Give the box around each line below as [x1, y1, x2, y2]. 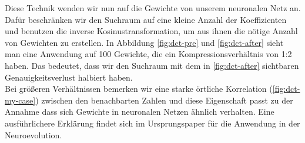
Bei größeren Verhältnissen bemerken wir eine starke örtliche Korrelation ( [5, 82, 273, 95]
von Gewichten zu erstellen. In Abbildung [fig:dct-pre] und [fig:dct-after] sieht [5, 36, 284, 48]
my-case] [5, 94, 36, 106]
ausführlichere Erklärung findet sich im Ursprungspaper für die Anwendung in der [5, 117, 300, 129]
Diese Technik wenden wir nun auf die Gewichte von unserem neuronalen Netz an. [5, 2, 301, 14]
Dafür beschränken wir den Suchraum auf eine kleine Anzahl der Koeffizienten [5, 13, 287, 25]
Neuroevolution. [5, 128, 62, 141]
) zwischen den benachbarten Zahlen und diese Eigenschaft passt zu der [35, 94, 293, 106]
